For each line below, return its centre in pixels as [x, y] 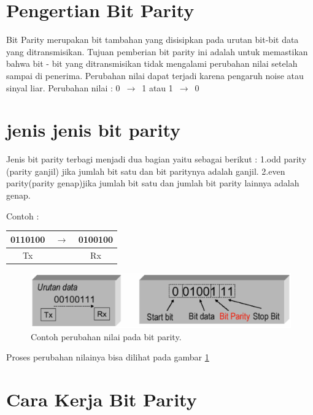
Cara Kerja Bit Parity [102, 399]
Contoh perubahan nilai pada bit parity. [106, 336]
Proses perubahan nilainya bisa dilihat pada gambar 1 [108, 357]
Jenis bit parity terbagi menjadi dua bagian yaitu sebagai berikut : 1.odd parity [156, 159]
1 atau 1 [157, 87]
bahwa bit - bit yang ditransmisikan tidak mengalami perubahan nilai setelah [152, 63]
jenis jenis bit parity [94, 130]
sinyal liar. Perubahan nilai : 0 [63, 87]
